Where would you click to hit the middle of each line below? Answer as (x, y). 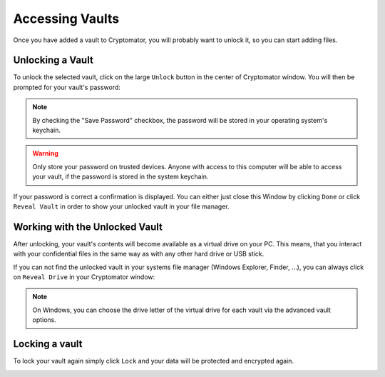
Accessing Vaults (66, 19)
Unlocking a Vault (53, 60)
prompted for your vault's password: (67, 87)
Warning (45, 154)
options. (45, 320)
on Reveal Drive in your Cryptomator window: (84, 277)
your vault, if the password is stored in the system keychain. (120, 177)
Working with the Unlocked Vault (88, 227)
